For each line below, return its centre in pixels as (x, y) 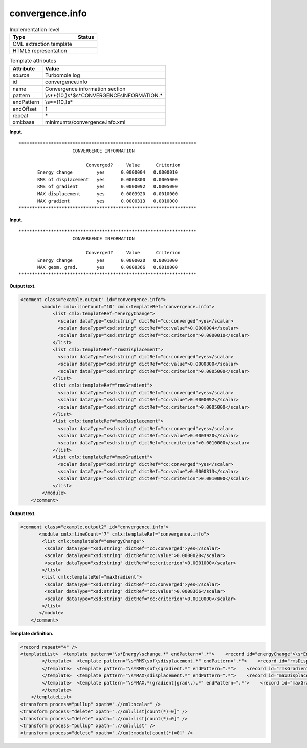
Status (86, 37)
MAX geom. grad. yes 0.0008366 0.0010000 (108, 267)
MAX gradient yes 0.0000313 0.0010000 (108, 201)
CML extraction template (42, 44)
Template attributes (33, 61)
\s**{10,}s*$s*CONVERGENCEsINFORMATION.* (104, 96)
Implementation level (35, 29)
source (21, 75)
